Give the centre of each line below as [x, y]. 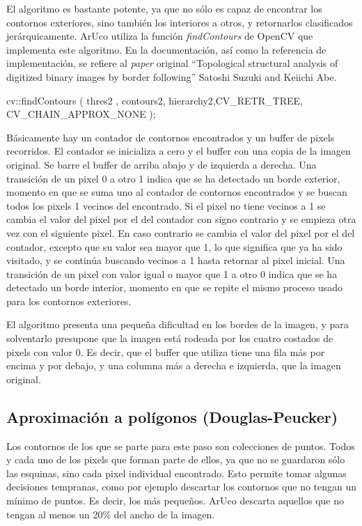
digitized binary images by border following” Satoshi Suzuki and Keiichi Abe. [172, 76]
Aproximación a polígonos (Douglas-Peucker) [172, 416]
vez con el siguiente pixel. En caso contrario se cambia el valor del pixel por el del [181, 232]
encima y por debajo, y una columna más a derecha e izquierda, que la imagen [174, 365]
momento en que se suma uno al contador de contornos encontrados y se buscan [177, 192]
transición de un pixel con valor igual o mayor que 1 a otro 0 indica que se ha [172, 273]
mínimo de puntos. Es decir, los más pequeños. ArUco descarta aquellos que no [175, 501]
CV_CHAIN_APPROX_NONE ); [81, 114]
